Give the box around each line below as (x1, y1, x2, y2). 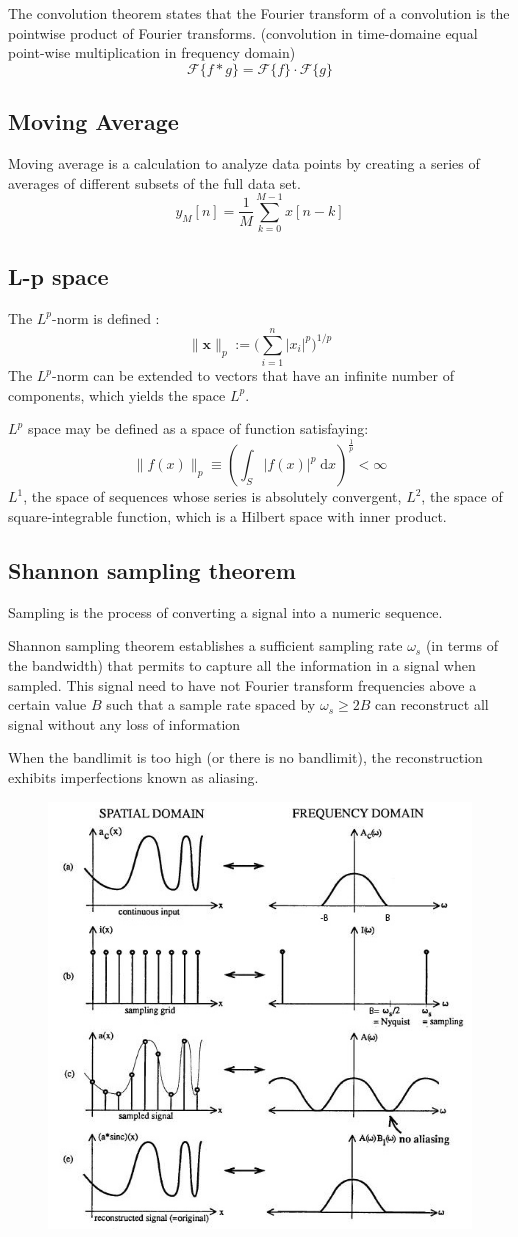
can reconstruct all (374, 694, 489, 715)
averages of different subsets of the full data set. (8, 172, 301, 193)
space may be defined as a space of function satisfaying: (27, 418, 369, 439)
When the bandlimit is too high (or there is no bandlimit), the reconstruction (8, 747, 483, 768)
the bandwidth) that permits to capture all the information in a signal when (8, 654, 476, 675)
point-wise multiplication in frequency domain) (8, 42, 296, 63)
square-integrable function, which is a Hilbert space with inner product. (8, 505, 447, 526)
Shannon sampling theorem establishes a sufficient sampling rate (8, 635, 403, 656)
